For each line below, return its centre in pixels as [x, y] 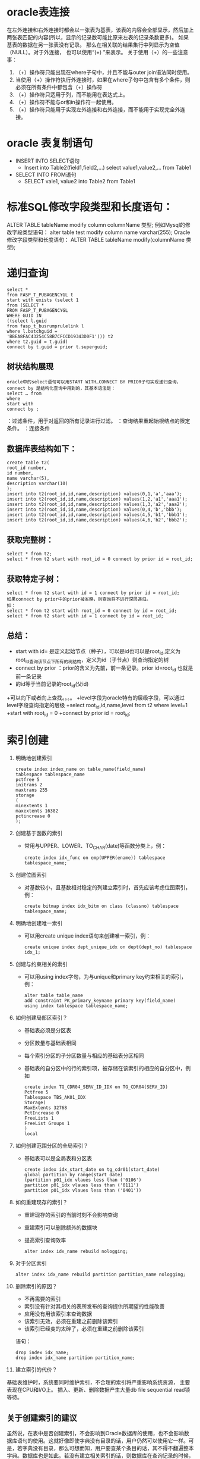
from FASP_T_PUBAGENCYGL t [40, 295]
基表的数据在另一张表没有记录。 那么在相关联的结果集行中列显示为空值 [93, 45]
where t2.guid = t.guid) [37, 342]
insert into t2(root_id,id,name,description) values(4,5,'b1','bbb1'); [97, 515]
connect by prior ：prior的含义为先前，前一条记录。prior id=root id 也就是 [104, 669]
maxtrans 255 [31, 790]
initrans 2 [29, 785]
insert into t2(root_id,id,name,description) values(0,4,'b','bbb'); [95, 510]
